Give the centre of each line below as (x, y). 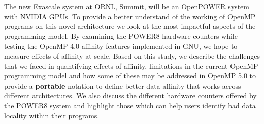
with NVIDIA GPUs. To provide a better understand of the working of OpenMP (130, 16)
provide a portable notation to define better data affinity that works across (123, 85)
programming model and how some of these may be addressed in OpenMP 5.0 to (130, 76)
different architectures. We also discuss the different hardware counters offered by (130, 95)
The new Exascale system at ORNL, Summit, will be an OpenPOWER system (127, 6)
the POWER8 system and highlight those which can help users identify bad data (130, 105)
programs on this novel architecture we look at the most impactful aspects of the (130, 26)
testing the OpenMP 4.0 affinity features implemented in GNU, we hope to (121, 46)
